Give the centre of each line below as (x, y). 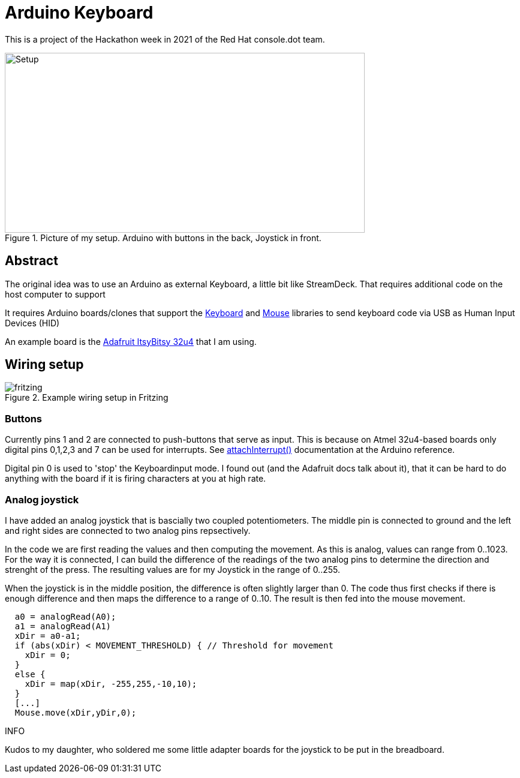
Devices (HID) (32, 323)
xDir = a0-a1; (48, 636)
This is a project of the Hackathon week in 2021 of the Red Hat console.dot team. (165, 39)
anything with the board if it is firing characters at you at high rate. (136, 479)
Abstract (31, 261)
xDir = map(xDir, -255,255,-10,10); (111, 684)
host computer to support (55, 294)
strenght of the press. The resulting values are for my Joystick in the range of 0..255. (172, 569)
